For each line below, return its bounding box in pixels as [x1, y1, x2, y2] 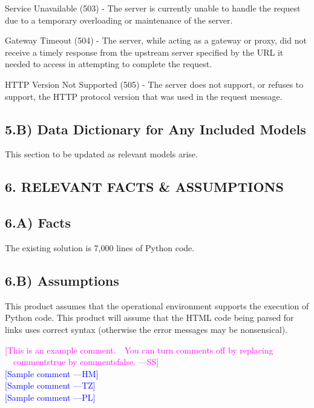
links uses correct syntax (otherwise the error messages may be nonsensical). [5, 323, 288, 335]
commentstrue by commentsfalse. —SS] [13, 355, 159, 368]
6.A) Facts [5, 213, 71, 232]
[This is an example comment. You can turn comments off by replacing [5, 343, 273, 356]
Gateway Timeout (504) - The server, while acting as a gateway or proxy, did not [5, 34, 307, 47]
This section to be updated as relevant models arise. [5, 148, 198, 160]
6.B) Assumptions [5, 271, 119, 289]
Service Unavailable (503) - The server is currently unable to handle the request [5, 2, 301, 14]
